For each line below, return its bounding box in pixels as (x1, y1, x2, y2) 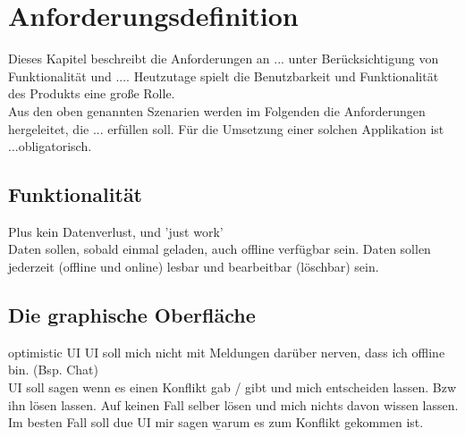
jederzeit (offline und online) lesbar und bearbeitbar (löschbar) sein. (8, 257, 379, 276)
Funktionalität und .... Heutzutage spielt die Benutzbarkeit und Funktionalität (8, 66, 439, 85)
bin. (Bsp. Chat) (8, 360, 99, 379)
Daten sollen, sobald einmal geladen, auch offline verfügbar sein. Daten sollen (8, 240, 431, 258)
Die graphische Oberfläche (8, 301, 256, 329)
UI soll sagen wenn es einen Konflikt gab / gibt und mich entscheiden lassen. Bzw (8, 378, 457, 397)
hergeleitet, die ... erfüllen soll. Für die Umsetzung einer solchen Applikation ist (8, 119, 444, 138)
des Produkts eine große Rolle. (8, 84, 175, 103)
